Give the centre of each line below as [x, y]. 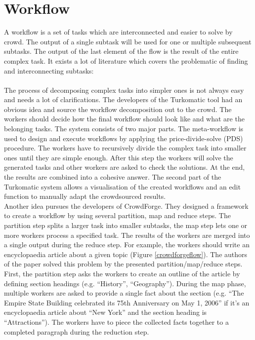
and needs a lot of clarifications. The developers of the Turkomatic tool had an [123, 99]
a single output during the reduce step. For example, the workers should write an [127, 245]
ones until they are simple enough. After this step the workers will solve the [119, 157]
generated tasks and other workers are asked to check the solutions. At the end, [125, 167]
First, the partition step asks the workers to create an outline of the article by [122, 273]
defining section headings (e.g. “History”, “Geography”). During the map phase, [125, 283]
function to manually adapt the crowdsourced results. [85, 196]
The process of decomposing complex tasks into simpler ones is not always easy [124, 90]
